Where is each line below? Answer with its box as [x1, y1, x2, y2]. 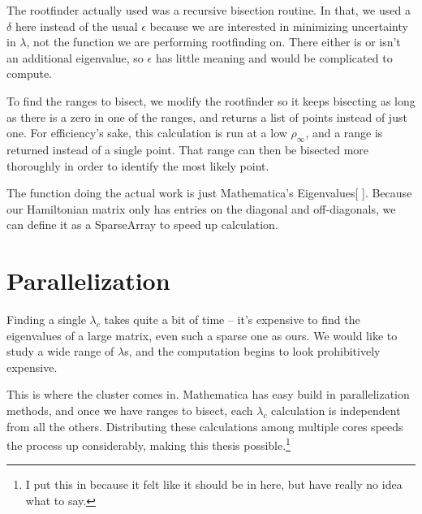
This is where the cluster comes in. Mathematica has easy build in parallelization [6, 386, 410, 403]
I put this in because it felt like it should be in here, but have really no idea [25, 476, 403, 493]
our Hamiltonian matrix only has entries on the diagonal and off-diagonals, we [6, 200, 396, 217]
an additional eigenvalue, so [6, 49, 144, 66]
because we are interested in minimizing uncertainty [149, 17, 408, 34]
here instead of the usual [15, 17, 138, 34]
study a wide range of [6, 343, 114, 360]
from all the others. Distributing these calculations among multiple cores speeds [6, 417, 403, 434]
